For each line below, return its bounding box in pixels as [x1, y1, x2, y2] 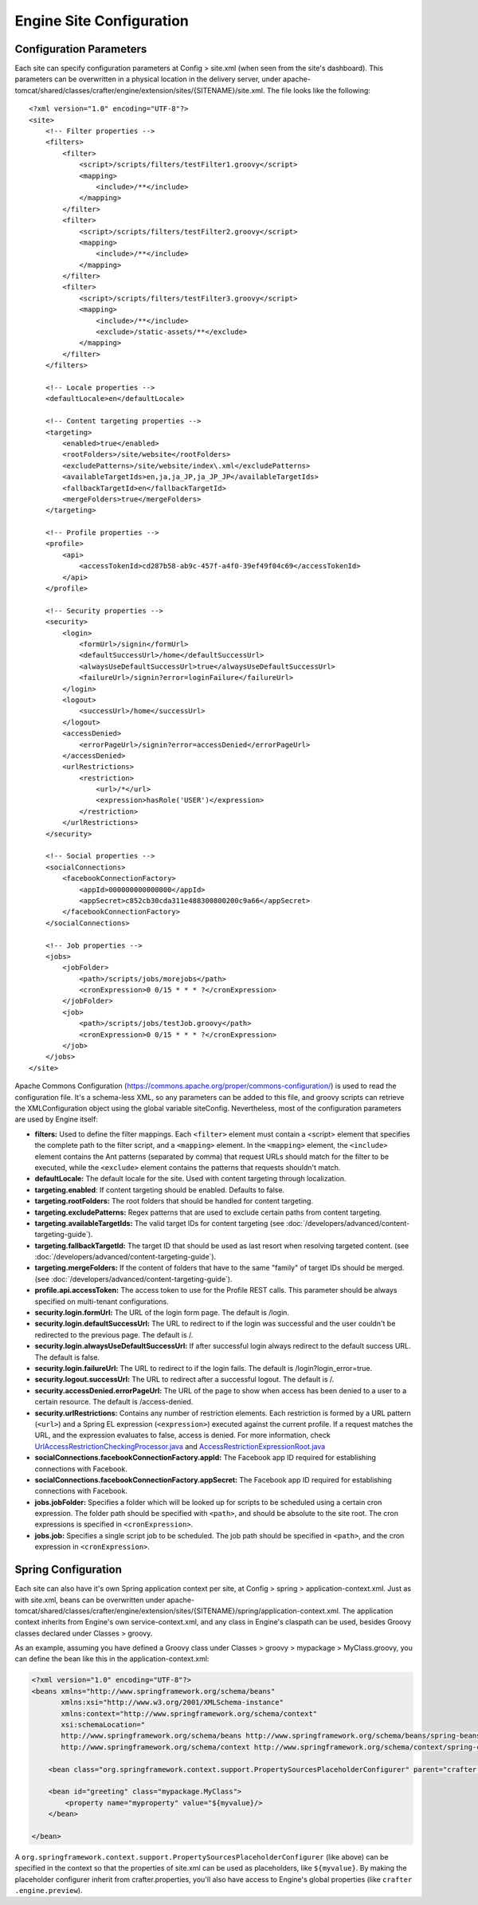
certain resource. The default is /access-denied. [34, 1397, 194, 1407]
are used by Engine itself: [14, 1114, 99, 1124]
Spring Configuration [14, 1563, 123, 1577]
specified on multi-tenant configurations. [34, 1296, 169, 1306]
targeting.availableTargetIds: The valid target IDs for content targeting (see [34, 1218, 284, 1227]
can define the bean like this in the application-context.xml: [14, 1654, 210, 1663]
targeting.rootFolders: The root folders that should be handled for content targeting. [34, 1196, 314, 1206]
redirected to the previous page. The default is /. [34, 1330, 194, 1339]
